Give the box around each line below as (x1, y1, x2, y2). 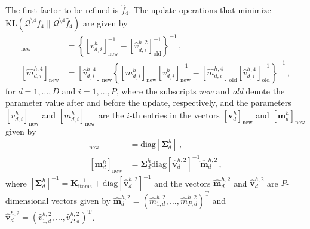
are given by (82, 16, 128, 29)
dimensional (5, 194, 49, 206)
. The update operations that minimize (128, 4, 271, 16)
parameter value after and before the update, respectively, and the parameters (5, 96, 291, 109)
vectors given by (51, 194, 111, 206)
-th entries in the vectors (129, 108, 220, 121)
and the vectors (154, 176, 211, 189)
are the (98, 108, 124, 121)
